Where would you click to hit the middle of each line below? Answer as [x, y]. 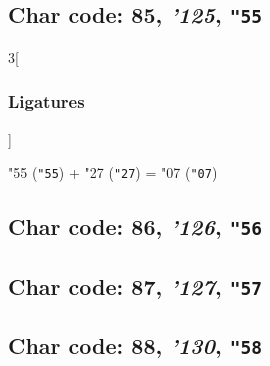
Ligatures [46, 101]
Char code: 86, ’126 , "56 [135, 226]
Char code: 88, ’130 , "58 [135, 344]
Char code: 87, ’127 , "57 [135, 285]
